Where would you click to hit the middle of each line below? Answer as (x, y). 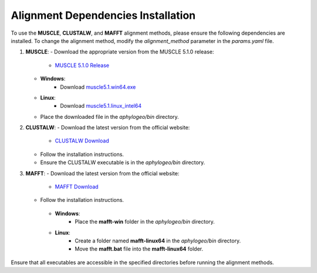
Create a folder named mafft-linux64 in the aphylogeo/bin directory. (158, 241)
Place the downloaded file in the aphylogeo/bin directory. (109, 116)
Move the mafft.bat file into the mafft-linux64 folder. (139, 249)
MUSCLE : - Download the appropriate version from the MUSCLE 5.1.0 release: (120, 52)
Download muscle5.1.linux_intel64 (101, 106)
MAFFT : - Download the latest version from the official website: (102, 173)
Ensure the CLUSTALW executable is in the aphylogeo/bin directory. (123, 162)
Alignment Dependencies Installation (103, 15)
